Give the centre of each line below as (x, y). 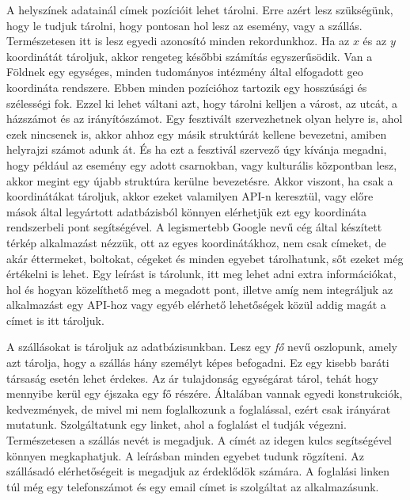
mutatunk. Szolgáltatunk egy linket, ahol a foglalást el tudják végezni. (177, 424)
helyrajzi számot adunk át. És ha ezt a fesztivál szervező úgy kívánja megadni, (197, 149)
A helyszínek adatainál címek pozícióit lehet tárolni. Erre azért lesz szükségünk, (200, 10)
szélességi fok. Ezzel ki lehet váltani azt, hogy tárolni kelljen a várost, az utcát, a (202, 103)
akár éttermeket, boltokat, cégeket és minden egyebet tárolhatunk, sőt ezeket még (205, 258)
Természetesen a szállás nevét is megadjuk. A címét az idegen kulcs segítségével (199, 440)
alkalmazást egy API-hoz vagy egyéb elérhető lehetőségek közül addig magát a (196, 305)
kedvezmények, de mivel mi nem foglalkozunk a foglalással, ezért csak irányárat (199, 408)
